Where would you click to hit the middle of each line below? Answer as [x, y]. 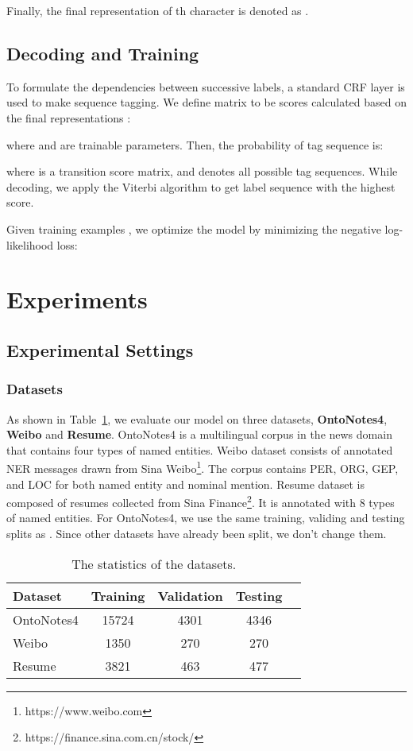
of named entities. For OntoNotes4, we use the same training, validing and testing [206, 518]
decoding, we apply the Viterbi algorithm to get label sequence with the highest [201, 186]
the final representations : [69, 117]
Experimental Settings [100, 349]
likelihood [30, 244]
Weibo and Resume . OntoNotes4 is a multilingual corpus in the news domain [199, 434]
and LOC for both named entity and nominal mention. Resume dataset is [186, 484]
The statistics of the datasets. [154, 563]
